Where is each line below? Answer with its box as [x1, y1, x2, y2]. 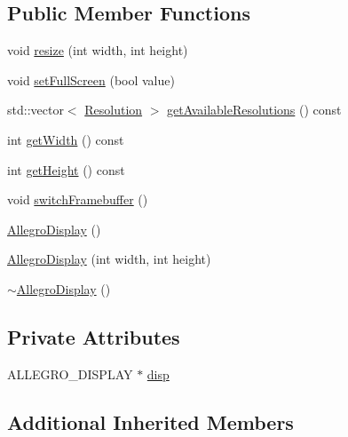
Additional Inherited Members [7, 408, 294, 435]
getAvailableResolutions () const [167, 100, 342, 119]
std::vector [7, 100, 64, 119]
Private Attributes [7, 322, 180, 350]
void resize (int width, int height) [7, 41, 188, 60]
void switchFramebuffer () [7, 190, 148, 209]
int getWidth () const [7, 130, 124, 148]
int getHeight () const [7, 160, 125, 179]
